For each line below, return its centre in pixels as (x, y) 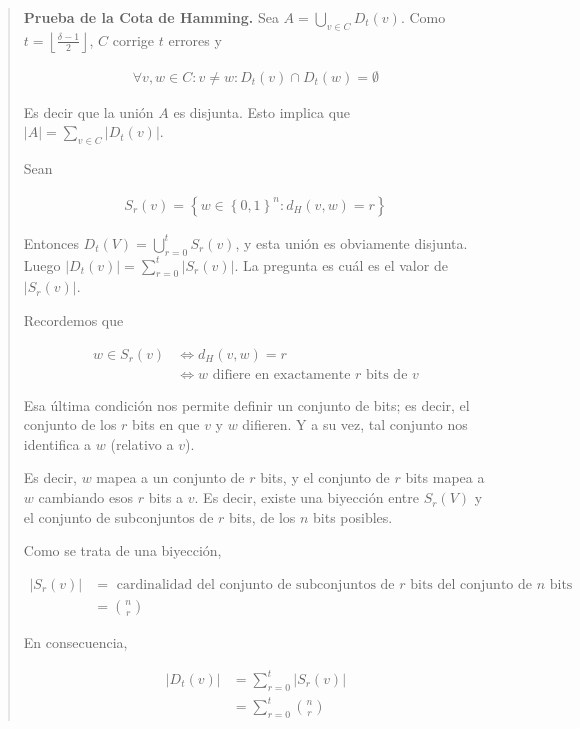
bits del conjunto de (471, 584)
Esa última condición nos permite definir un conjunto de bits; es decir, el (246, 404)
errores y (195, 39)
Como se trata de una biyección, (122, 550)
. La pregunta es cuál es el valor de (341, 264)
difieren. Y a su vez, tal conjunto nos (355, 424)
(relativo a (142, 443)
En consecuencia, (75, 641)
